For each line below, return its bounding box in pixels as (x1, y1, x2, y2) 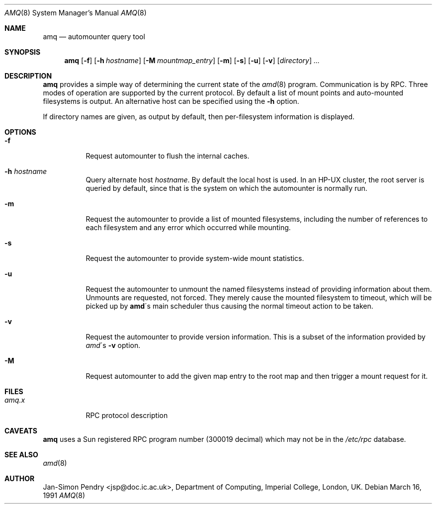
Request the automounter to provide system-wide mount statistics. (86, 254, 304, 262)
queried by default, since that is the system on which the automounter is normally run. (86, 184, 367, 192)
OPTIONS (4, 128, 36, 136)
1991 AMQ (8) (43, 491, 85, 500)
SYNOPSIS (4, 48, 41, 56)
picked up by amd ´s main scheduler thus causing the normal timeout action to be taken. (86, 302, 373, 310)
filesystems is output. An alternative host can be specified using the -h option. (43, 97, 299, 105)
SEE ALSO (4, 450, 38, 459)
